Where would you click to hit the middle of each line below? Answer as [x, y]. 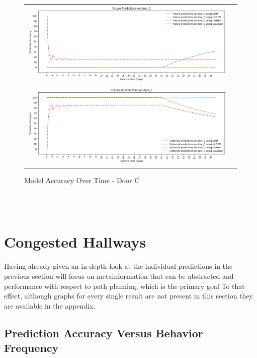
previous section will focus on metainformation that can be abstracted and [119, 276]
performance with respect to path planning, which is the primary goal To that [124, 286]
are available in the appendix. [50, 305]
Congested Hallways [75, 242]
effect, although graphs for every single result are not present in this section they [128, 296]
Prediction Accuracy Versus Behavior [104, 333]
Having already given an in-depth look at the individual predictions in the [118, 266]
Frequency [31, 348]
